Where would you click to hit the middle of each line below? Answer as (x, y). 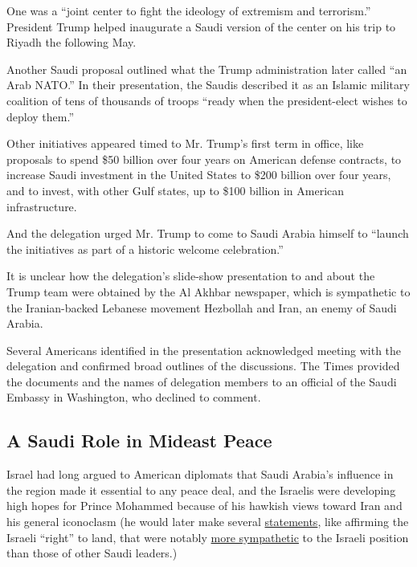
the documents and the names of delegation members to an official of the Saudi (202, 381)
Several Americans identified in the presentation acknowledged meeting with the (204, 350)
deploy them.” (40, 116)
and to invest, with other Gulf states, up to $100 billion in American (176, 190)
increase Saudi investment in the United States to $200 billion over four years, (199, 175)
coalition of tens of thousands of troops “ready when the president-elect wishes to (207, 100)
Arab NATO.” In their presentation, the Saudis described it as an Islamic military (208, 85)
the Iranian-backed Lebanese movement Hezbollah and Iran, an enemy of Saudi (202, 307)
